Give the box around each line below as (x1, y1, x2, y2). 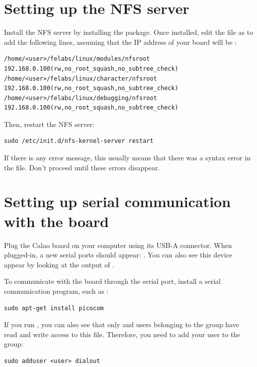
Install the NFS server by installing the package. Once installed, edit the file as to (4, 27, 254, 37)
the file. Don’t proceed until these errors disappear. (4, 162, 160, 172)
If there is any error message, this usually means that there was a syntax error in (4, 152, 251, 163)
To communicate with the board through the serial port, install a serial (4, 276, 221, 286)
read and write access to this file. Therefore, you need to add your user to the (4, 329, 241, 339)
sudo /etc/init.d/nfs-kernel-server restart (4, 137, 154, 145)
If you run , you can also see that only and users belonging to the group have (4, 319, 239, 330)
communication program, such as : (4, 285, 109, 296)
